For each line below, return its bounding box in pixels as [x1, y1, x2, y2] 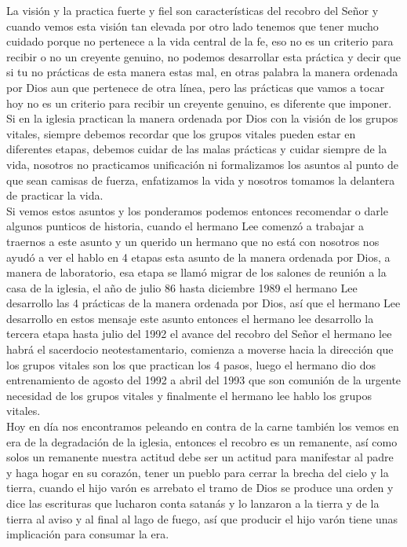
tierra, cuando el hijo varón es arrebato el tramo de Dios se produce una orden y [6, 479, 394, 496]
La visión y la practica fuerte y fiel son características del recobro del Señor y [6, 2, 379, 18]
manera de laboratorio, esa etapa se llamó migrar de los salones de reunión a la [6, 264, 387, 281]
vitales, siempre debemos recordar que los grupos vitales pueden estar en [6, 125, 356, 141]
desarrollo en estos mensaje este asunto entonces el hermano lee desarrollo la [6, 310, 374, 326]
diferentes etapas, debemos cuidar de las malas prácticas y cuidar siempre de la [6, 141, 387, 157]
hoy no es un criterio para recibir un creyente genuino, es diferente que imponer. [6, 94, 392, 111]
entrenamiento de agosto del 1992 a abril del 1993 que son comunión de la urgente [6, 372, 402, 388]
